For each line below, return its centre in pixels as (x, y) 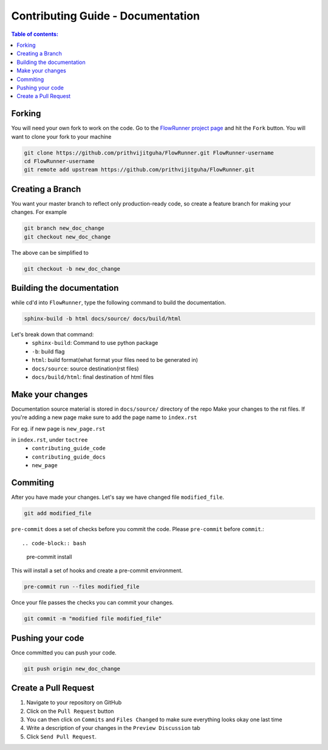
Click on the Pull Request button (70, 711)
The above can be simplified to (50, 252)
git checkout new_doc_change (67, 237)
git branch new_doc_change (64, 228)
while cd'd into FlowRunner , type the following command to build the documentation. (119, 303)
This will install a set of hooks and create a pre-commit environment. (97, 571)
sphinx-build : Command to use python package (95, 343)
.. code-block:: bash (54, 543)
